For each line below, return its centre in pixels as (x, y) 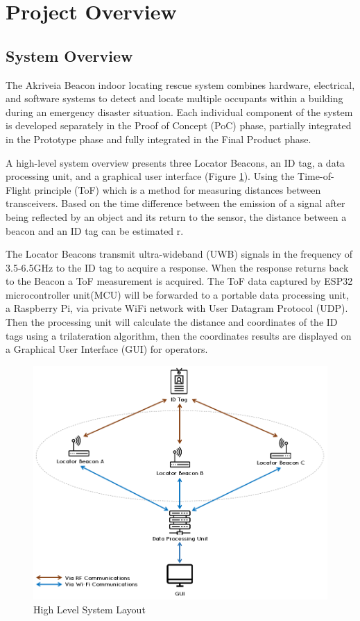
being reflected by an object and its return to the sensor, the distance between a (176, 216)
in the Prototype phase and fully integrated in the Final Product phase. (158, 139)
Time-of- (316, 176)
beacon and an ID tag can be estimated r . (95, 230)
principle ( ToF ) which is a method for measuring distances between (178, 189)
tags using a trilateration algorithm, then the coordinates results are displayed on (179, 335)
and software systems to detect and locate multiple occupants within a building (174, 98)
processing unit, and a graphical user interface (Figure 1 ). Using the (150, 176)
